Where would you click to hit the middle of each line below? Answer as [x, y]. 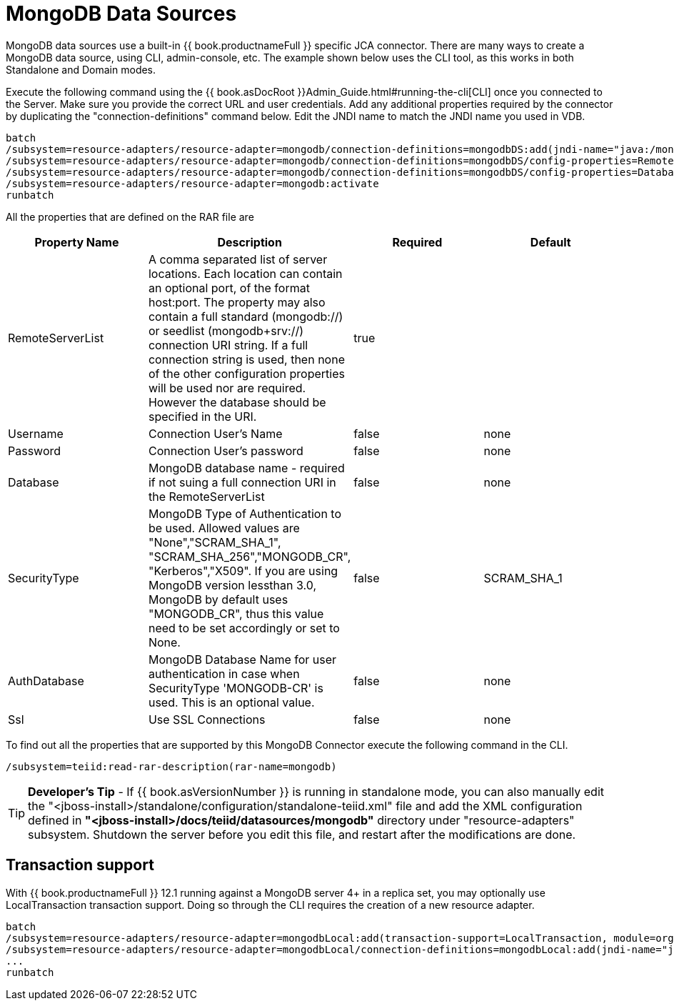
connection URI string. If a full [228, 345]
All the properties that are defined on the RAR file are [130, 216]
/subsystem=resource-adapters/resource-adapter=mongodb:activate [192, 183]
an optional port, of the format [229, 288]
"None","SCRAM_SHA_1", [215, 542]
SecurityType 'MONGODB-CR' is [236, 688]
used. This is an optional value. [231, 702]
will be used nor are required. [227, 388]
